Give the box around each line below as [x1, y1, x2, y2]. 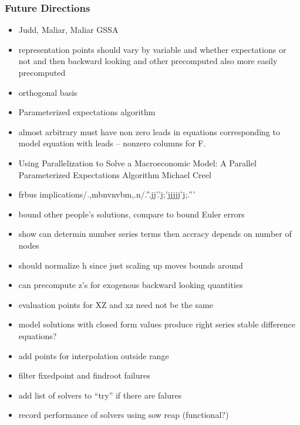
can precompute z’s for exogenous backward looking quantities [18, 279, 243, 291]
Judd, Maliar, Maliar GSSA [18, 24, 119, 36]
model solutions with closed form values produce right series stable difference [18, 318, 296, 330]
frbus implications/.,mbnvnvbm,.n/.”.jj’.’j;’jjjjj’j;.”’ [18, 188, 195, 200]
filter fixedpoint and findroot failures [18, 369, 150, 382]
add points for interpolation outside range [18, 349, 169, 362]
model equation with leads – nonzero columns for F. [18, 137, 206, 149]
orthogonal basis [18, 86, 77, 98]
